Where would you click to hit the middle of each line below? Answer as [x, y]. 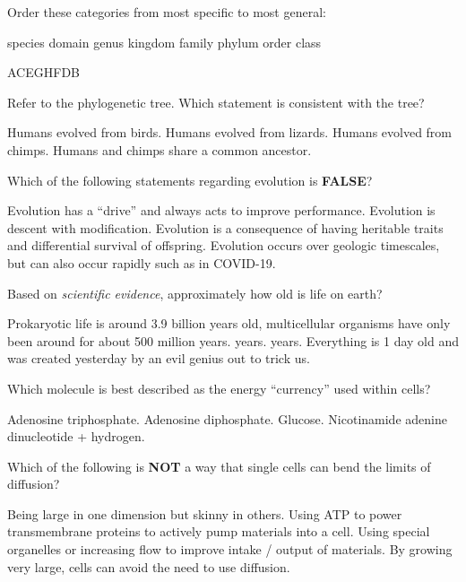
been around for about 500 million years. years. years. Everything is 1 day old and [233, 340]
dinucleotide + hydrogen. [76, 436]
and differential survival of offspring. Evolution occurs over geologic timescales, [224, 245]
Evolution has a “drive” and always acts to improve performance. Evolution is [221, 210]
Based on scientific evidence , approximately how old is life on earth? [195, 293]
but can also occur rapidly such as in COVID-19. [142, 262]
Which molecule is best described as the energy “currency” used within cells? [219, 388]
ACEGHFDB [43, 72]
